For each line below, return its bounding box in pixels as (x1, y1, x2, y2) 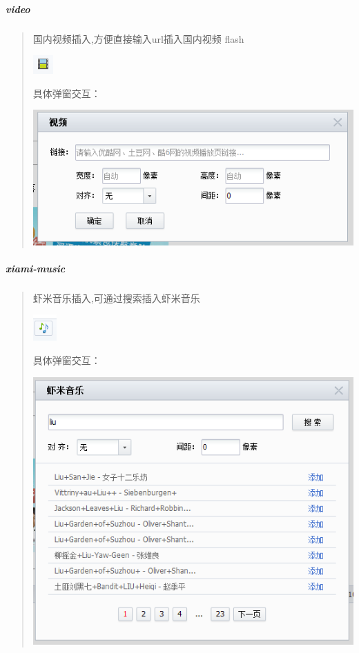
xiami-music (6, 261, 66, 275)
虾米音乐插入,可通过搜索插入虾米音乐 (32, 290, 200, 305)
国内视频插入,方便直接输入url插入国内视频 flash (32, 31, 244, 46)
